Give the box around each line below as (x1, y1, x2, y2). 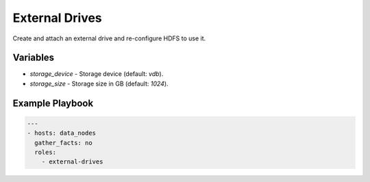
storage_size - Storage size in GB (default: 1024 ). (29, 79, 169, 88)
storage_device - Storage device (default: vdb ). (29, 70, 164, 78)
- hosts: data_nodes (27, 129, 96, 137)
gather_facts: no (34, 139, 92, 146)
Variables (12, 52, 55, 64)
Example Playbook (12, 97, 94, 109)
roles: (34, 148, 57, 157)
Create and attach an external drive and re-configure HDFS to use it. (12, 34, 206, 42)
